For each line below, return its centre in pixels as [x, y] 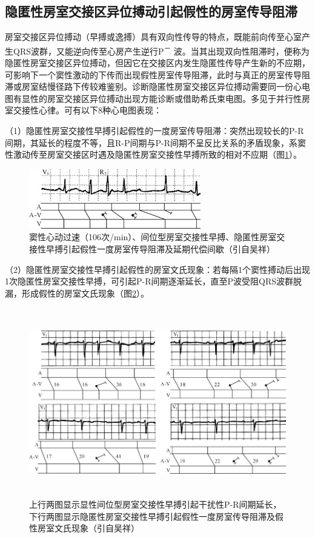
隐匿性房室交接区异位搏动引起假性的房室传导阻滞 [151, 11]
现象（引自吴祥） [105, 528]
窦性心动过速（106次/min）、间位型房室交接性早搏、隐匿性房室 [153, 237]
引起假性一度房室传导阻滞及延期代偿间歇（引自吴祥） [169, 248]
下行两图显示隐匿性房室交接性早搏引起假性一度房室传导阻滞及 [152, 516]
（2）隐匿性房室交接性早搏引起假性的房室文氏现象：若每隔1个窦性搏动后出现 [157, 269]
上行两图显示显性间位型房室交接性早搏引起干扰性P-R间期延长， [155, 504]
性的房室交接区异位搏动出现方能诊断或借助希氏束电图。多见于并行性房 [170, 98]
